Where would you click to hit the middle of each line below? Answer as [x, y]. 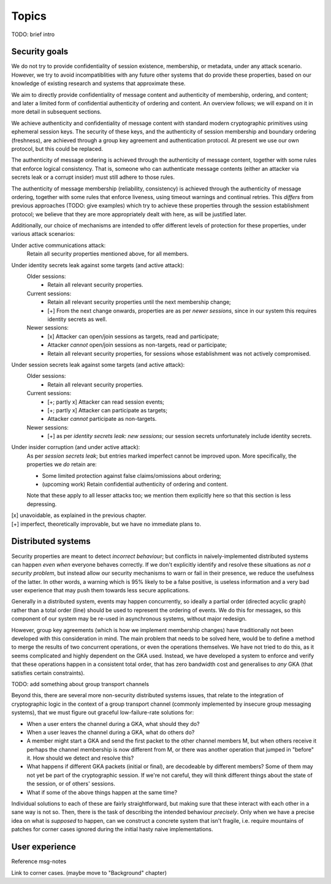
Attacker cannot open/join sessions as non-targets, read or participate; [137, 345]
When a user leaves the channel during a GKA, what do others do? [111, 732]
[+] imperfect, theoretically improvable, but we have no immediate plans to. [106, 524]
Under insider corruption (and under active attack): [76, 447]
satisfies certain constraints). [48, 673]
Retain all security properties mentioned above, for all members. [108, 254]
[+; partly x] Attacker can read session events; [106, 402]
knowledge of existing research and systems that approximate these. [99, 83]
